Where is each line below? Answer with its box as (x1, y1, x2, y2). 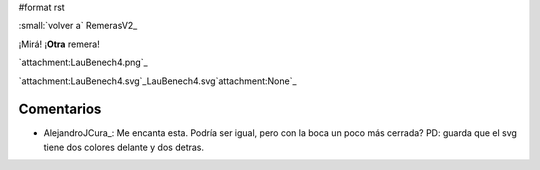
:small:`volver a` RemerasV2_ (18, 20, 138, 32)
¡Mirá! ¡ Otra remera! (18, 38, 100, 50)
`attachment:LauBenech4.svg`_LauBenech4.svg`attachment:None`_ (18, 75, 297, 87)
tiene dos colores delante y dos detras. (43, 141, 205, 153)
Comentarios (18, 101, 102, 118)
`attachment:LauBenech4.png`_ (18, 56, 149, 69)
